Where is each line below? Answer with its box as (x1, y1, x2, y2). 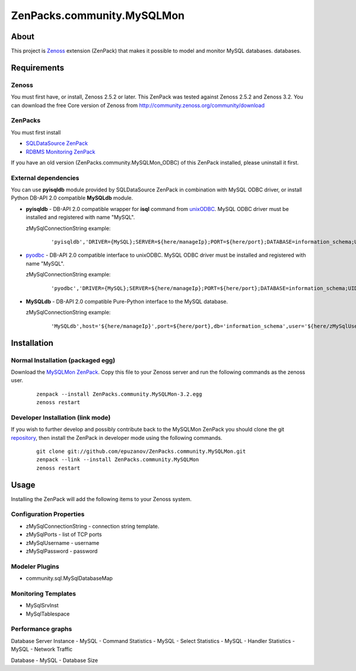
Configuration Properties (11, 510, 85, 518)
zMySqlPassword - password (26, 547, 98, 555)
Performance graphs (11, 625, 72, 633)
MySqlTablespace (26, 610, 70, 618)
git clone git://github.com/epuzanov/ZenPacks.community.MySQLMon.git (36, 448, 246, 455)
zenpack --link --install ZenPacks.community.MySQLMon (36, 456, 199, 463)
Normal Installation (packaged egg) (11, 356, 116, 364)
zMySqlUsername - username (26, 539, 100, 546)
